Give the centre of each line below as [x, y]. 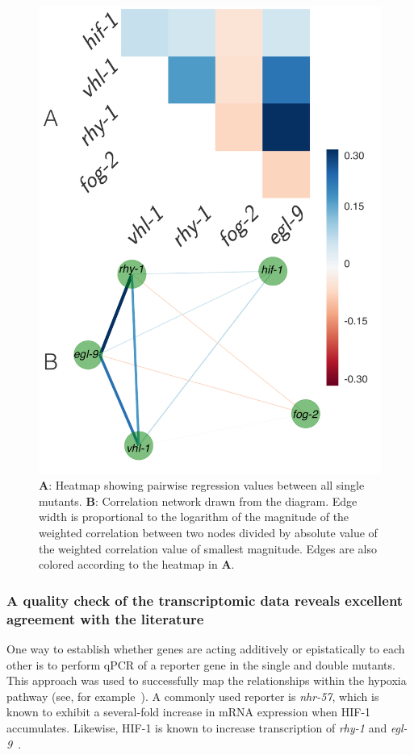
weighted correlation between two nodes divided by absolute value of [208, 533]
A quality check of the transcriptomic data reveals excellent [205, 600]
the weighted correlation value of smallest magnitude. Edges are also [208, 548]
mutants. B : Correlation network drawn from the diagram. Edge [198, 501]
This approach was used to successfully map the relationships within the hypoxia [207, 680]
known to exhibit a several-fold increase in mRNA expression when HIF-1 [189, 712]
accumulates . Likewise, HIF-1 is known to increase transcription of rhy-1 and [197, 727]
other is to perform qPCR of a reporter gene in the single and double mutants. [201, 664]
